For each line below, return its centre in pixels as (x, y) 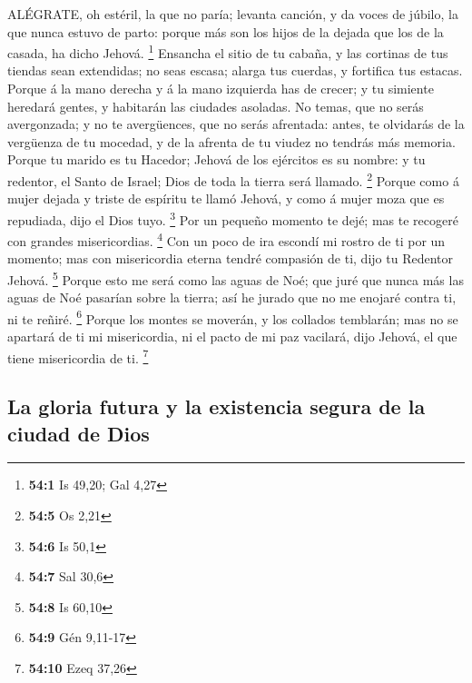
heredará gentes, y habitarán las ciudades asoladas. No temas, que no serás (216, 106)
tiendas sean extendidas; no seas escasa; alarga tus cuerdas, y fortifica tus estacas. (235, 70)
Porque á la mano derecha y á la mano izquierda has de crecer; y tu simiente (221, 89)
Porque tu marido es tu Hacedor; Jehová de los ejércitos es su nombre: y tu (216, 159)
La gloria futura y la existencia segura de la (216, 406)
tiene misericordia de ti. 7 (78, 356)
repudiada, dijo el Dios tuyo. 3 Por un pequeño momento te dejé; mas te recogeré (233, 218)
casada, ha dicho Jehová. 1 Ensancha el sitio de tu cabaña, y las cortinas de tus (228, 51)
